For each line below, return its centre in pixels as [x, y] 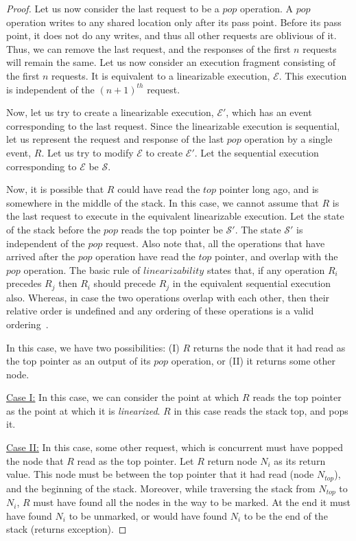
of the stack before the [54, 229]
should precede [124, 283]
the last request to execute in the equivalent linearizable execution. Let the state [175, 216]
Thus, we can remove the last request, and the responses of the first [149, 48]
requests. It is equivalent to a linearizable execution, [161, 75]
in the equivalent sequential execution [252, 283]
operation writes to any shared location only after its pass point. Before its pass [174, 22]
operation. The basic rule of [82, 269]
